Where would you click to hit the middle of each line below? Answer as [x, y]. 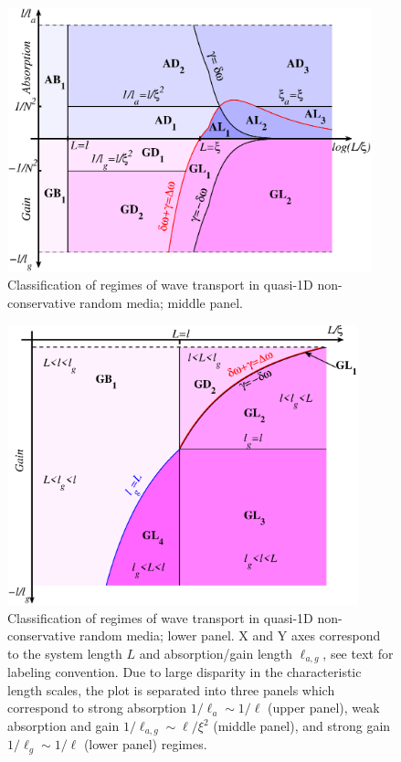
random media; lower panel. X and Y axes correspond [230, 635]
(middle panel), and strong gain [302, 726]
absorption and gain [63, 726]
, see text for [358, 653]
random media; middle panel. [161, 303]
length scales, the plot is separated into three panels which [171, 689]
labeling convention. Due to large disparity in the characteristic [185, 672]
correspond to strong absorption [97, 708]
